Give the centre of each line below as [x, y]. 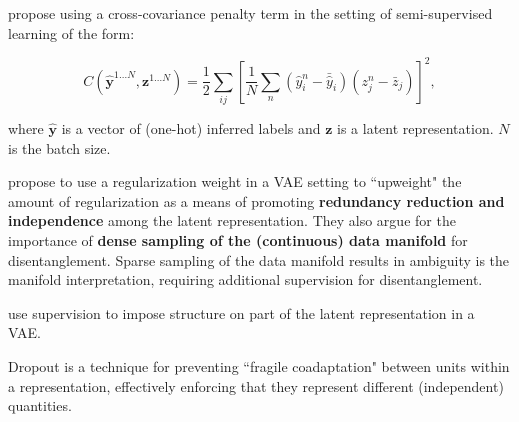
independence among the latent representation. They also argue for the [232, 220]
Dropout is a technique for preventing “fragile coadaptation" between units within [259, 365]
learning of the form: [71, 32]
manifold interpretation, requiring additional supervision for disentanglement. [245, 279]
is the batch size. [59, 147]
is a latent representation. [415, 128]
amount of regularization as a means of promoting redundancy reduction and [256, 200]
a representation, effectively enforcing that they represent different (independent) [256, 385]
